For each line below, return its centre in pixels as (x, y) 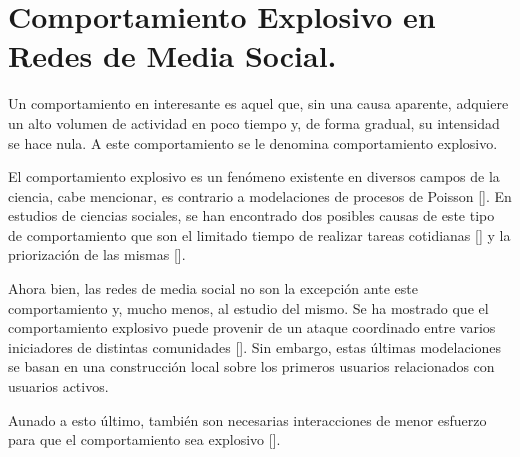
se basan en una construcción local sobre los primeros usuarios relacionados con (251, 366)
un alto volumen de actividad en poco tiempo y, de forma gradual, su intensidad (254, 122)
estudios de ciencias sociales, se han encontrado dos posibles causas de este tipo (251, 215)
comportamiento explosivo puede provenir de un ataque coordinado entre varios (252, 327)
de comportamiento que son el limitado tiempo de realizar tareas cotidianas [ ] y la (259, 234)
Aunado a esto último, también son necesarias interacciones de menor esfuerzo (247, 419)
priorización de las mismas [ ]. (97, 254)
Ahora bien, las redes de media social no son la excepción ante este (213, 288)
